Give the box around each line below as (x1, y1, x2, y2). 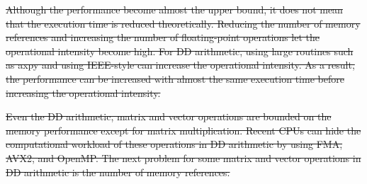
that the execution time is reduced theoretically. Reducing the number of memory (6, 16, 361, 30)
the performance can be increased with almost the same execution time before (6, 71, 344, 86)
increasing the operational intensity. (6, 85, 161, 100)
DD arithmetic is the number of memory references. (6, 164, 230, 179)
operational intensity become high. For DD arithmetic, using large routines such (6, 43, 354, 58)
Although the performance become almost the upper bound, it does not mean (6, 2, 343, 16)
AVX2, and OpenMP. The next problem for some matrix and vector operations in (6, 150, 361, 165)
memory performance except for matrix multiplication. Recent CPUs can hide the (6, 122, 361, 137)
